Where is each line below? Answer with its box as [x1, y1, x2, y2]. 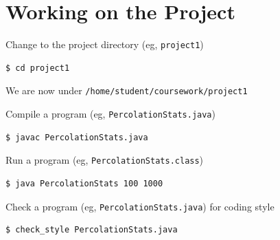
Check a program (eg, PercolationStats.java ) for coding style [5, 199, 275, 213]
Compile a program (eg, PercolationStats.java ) [5, 107, 215, 121]
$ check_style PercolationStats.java [5, 225, 178, 235]
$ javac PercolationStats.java [5, 132, 148, 142]
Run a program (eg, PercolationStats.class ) [5, 153, 204, 167]
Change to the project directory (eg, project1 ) [5, 37, 204, 52]
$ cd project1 [5, 63, 70, 73]
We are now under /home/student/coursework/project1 [5, 83, 248, 98]
